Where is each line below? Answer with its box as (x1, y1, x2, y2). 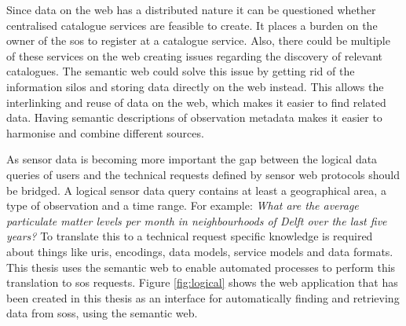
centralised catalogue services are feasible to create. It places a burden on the (6, 16, 378, 33)
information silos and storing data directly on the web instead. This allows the (6, 78, 384, 94)
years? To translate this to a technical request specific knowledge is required (6, 228, 373, 244)
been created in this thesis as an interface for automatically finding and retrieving (6, 289, 400, 306)
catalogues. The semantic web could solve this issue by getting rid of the (6, 63, 355, 79)
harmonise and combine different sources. (6, 124, 204, 141)
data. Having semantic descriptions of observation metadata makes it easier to (6, 109, 382, 126)
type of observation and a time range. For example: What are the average (6, 197, 359, 214)
